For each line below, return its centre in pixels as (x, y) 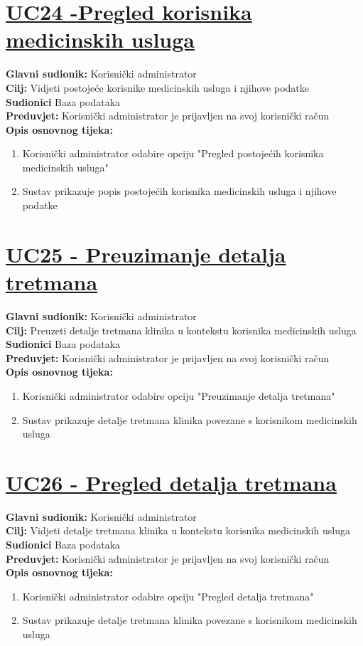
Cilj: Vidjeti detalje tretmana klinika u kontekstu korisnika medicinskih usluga (178, 530)
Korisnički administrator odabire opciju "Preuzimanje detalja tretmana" (179, 395)
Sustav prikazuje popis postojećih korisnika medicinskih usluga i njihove (179, 191)
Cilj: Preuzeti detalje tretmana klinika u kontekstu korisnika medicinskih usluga (181, 330)
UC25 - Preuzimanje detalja (146, 254)
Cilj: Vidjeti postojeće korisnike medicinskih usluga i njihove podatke (157, 87)
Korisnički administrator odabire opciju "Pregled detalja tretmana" (168, 596)
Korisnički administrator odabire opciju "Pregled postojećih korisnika (173, 153)
